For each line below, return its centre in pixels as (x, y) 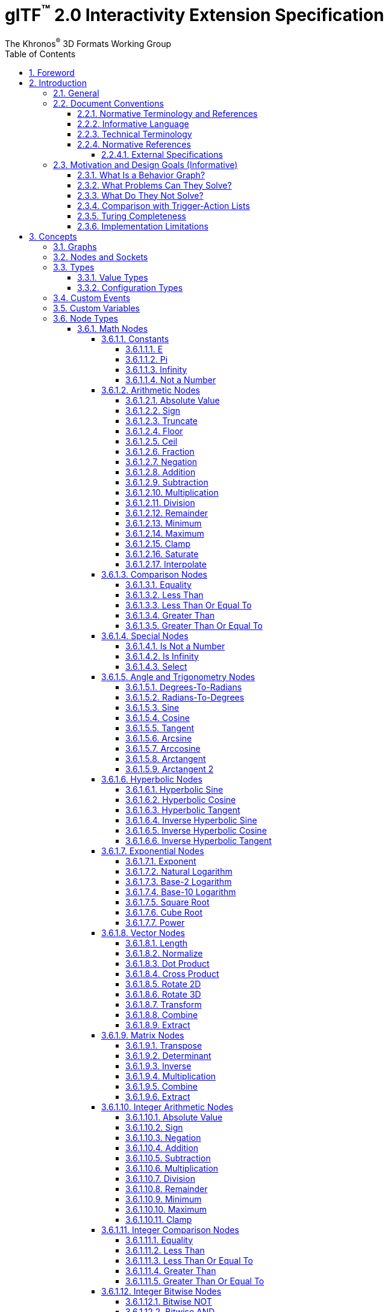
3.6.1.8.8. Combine (162, 1014)
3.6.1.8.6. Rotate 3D (163, 994)
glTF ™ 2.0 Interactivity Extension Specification (195, 14)
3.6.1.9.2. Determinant (168, 1055)
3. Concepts (53, 236)
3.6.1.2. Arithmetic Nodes (151, 390)
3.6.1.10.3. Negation (163, 1137)
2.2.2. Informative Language (133, 123)
